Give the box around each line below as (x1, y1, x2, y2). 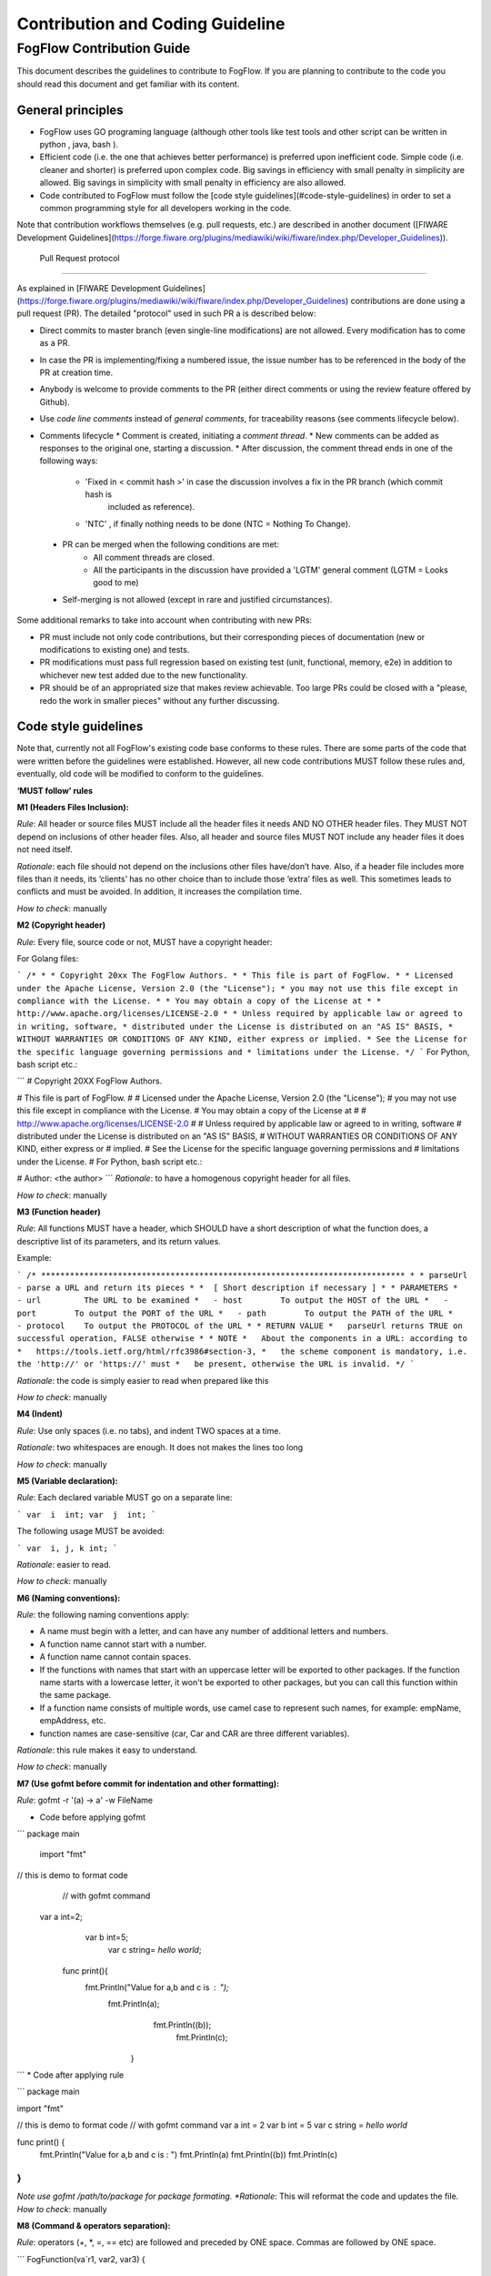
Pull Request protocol (39, 253, 120, 264)
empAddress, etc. (39, 1715, 106, 1726)
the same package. (39, 1690, 112, 1701)
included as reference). (107, 502, 195, 513)
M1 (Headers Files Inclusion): (16, 802, 129, 812)
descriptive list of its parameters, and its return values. (16, 1235, 222, 1246)
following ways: (39, 455, 99, 466)
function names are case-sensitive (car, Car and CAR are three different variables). (39, 1728, 350, 1739)
